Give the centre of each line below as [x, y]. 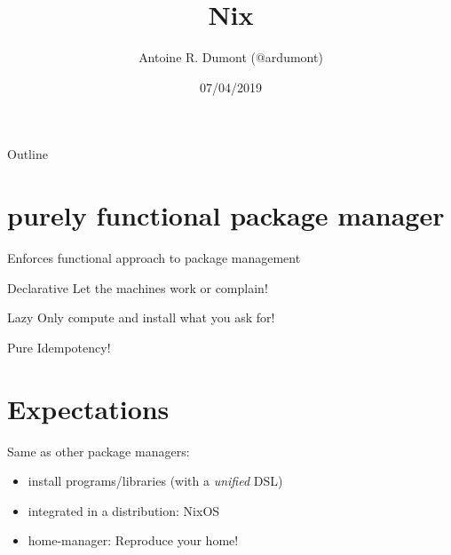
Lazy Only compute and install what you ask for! [141, 317]
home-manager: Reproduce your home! [133, 540]
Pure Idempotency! [59, 347]
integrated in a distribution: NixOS [124, 510]
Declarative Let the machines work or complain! [138, 287]
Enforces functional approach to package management [154, 258]
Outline [28, 154]
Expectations [88, 408]
